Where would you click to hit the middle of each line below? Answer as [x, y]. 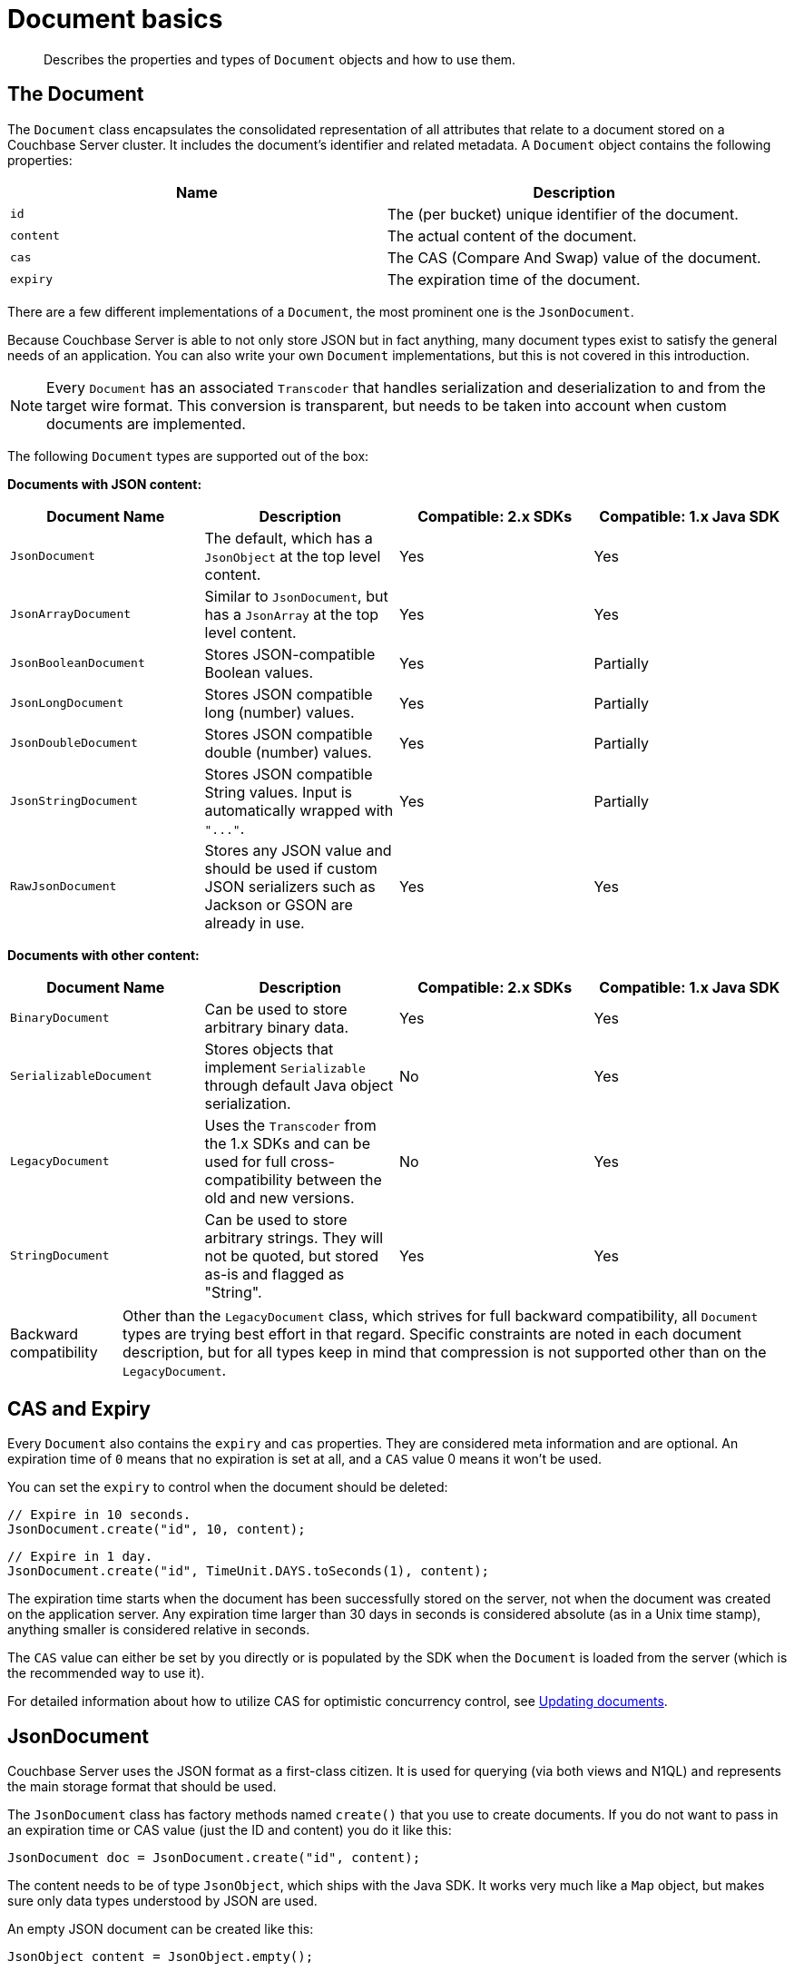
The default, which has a [289, 538]
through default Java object [299, 1085]
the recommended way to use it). [106, 1673]
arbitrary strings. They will [294, 1237]
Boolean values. [259, 672]
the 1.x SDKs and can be [287, 1143]
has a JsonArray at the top [292, 614]
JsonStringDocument [74, 801]
